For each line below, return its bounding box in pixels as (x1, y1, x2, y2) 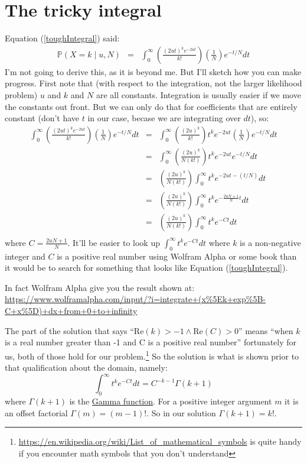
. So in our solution (146, 406, 216, 419)
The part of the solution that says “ (5, 324, 134, 336)
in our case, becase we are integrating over (87, 112, 241, 124)
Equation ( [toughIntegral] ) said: (5, 32, 120, 44)
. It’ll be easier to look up (67, 236, 160, 248)
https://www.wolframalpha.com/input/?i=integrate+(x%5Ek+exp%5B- (5, 293, 266, 305)
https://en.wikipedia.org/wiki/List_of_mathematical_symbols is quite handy (18, 435, 302, 448)
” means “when (238, 324, 293, 336)
